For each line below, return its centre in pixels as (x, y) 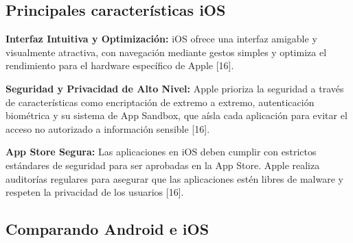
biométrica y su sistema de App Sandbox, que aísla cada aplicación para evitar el (176, 115)
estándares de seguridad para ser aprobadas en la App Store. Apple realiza (163, 165)
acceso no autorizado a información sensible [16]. (108, 128)
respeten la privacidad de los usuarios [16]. (95, 192)
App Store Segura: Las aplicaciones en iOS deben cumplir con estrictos (161, 152)
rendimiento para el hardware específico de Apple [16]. (120, 65)
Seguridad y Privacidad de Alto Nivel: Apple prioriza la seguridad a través (175, 88)
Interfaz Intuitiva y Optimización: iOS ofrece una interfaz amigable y (161, 39)
